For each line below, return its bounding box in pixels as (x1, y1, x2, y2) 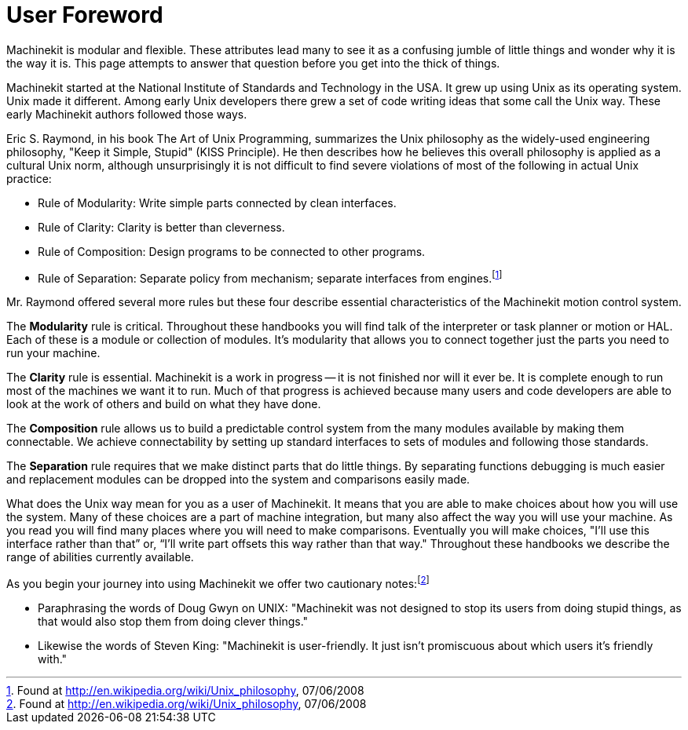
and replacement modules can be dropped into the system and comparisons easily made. (6, 473, 470, 487)
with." (38, 652, 68, 666)
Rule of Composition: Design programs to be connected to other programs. (38, 244, 426, 258)
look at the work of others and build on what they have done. (6, 397, 321, 411)
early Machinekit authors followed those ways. (6, 107, 247, 121)
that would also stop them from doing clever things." (38, 615, 309, 629)
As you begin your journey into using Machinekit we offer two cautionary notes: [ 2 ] (6, 575, 430, 591)
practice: (6, 171, 52, 185)
